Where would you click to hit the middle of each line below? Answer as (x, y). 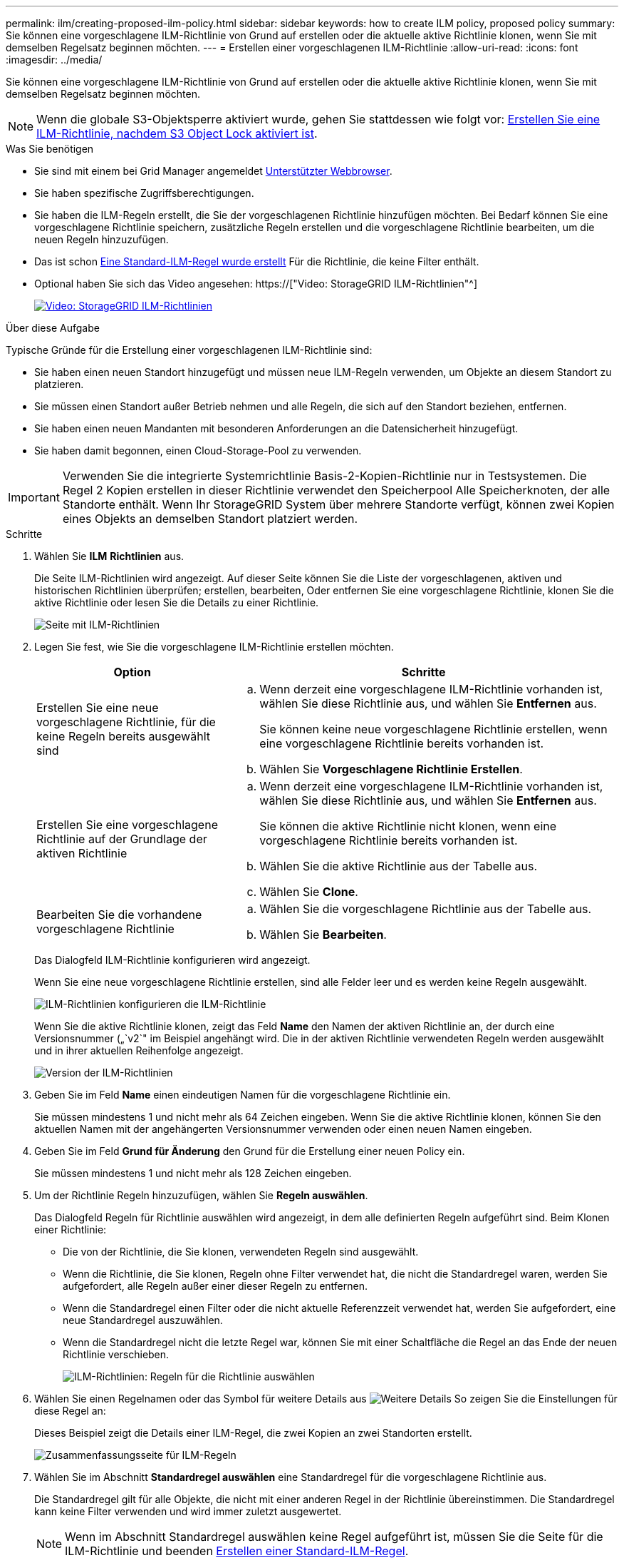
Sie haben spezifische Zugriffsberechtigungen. (144, 193)
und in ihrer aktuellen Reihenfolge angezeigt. (139, 1050)
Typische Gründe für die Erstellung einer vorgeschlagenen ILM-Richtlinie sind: (189, 350)
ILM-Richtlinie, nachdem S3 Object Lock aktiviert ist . (177, 133)
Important (34, 497)
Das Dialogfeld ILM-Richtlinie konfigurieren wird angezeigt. (172, 960)
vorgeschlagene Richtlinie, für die (126, 722)
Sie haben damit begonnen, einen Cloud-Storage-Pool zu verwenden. (198, 450)
